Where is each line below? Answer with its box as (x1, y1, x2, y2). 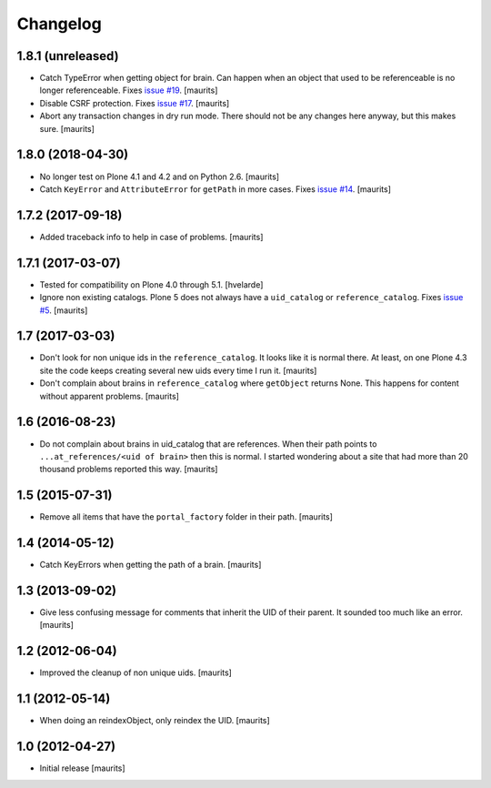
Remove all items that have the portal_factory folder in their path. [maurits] (39, 511, 334, 522)
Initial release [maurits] (39, 763, 126, 773)
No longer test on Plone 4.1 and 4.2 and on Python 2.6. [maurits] (39, 171, 280, 182)
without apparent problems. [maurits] (39, 390, 179, 401)
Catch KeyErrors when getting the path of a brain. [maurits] (39, 560, 262, 571)
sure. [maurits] (39, 123, 95, 134)
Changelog (16, 14, 102, 34)
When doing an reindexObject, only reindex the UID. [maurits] (39, 715, 270, 726)
